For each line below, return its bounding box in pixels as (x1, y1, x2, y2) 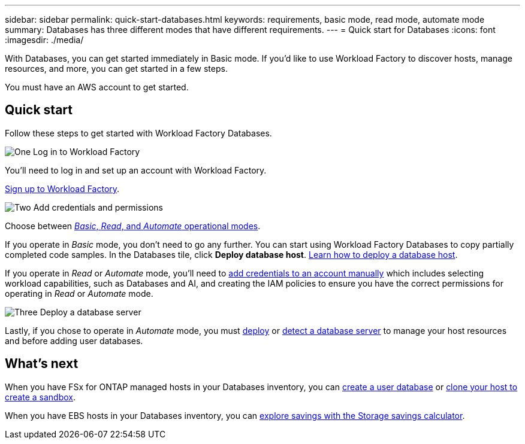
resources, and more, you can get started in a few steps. (5, 63, 228, 74)
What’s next (5, 356, 79, 372)
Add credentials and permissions (33, 202, 163, 212)
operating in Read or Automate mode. (5, 288, 153, 299)
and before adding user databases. (5, 335, 143, 346)
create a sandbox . (5, 391, 76, 402)
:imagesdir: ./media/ (5, 35, 84, 45)
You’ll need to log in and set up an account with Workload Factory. (5, 165, 267, 175)
